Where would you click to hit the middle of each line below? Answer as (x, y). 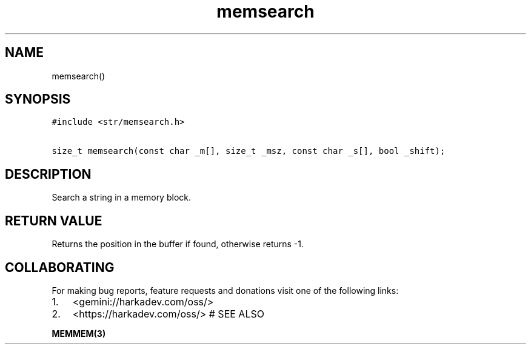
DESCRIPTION (48, 174)
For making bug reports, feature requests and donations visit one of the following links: (225, 290)
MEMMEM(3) (79, 333)
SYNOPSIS (38, 99)
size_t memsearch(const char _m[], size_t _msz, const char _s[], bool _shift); (249, 151)
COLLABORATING (60, 267)
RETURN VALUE (54, 221)
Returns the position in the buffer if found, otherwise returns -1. (178, 244)
